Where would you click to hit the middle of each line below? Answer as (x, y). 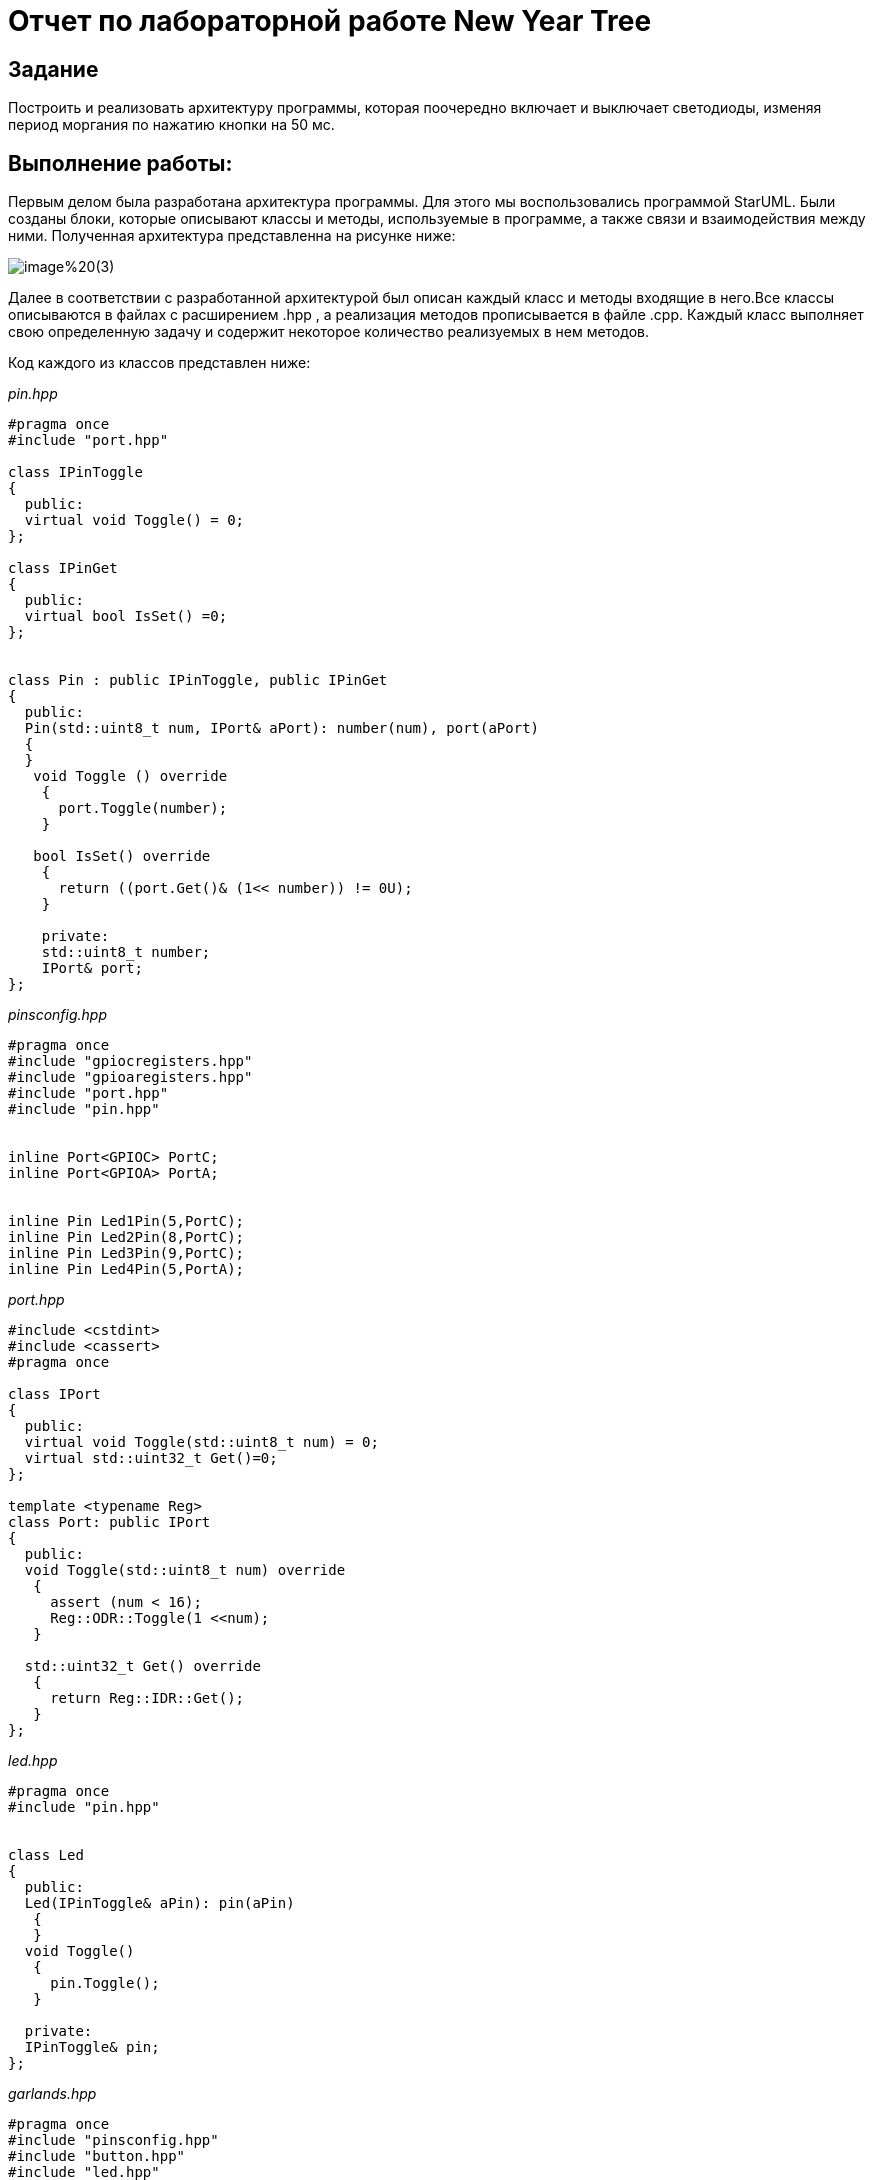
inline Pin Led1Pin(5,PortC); (126, 1221)
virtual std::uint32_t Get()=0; (151, 1458)
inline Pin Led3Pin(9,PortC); (126, 1253)
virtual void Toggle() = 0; (134, 520)
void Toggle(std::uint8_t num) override (185, 1570)
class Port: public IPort (109, 1522)
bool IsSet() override (122, 856)
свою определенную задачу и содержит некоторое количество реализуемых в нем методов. (328, 332)
